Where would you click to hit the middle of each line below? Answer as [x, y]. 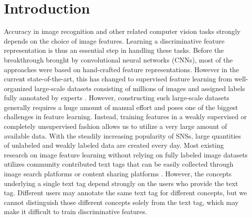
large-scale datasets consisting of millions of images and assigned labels [140, 88]
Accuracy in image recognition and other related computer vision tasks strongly [122, 31]
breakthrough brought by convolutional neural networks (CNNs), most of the [118, 59]
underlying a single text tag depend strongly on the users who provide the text [121, 183]
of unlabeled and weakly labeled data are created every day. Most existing [114, 145]
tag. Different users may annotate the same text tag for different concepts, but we [126, 193]
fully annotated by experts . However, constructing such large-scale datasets [117, 98]
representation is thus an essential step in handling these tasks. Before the [114, 50]
